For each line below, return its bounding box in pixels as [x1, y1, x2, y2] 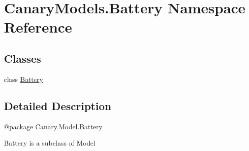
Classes [4, 50, 41, 66]
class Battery [4, 74, 43, 84]
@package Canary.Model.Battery [4, 121, 103, 131]
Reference [4, 17, 72, 37]
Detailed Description [4, 98, 112, 113]
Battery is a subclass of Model [4, 138, 95, 148]
